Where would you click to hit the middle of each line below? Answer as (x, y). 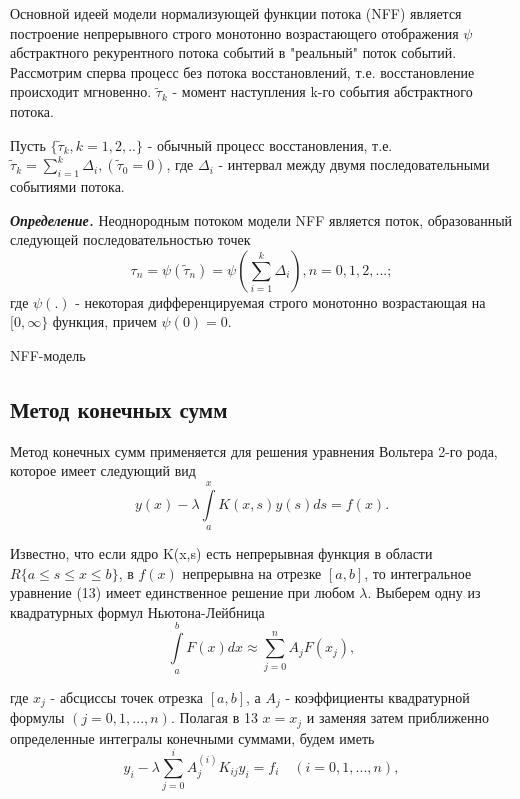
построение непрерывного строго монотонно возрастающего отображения (234, 32)
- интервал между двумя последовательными (354, 164)
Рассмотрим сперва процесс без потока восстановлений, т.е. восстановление (242, 71)
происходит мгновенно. (81, 91)
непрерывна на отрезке (252, 572)
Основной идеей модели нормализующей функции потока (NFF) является (236, 13)
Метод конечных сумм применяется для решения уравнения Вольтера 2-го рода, (254, 450)
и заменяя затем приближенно (397, 717)
